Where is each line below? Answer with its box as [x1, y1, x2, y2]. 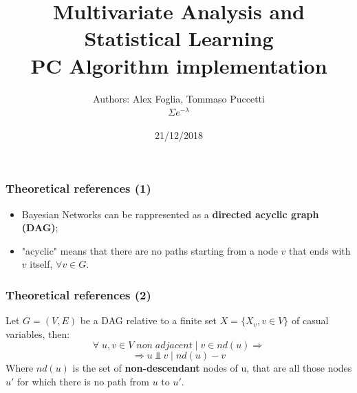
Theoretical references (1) [6, 180, 151, 197]
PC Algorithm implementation [30, 51, 327, 79]
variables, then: [6, 326, 70, 341]
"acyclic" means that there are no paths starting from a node [21, 243, 278, 257]
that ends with [289, 243, 351, 257]
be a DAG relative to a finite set [80, 313, 217, 328]
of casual [291, 313, 329, 328]
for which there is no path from [17, 374, 149, 388]
